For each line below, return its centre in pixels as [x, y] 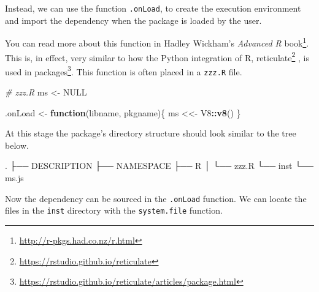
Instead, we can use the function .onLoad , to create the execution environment [153, 8]
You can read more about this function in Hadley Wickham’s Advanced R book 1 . [157, 42]
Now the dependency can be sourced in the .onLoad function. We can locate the [156, 198]
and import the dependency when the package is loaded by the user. [133, 20]
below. [17, 145]
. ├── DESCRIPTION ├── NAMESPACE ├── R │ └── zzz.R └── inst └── [159, 166]
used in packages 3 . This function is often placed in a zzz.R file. [124, 70]
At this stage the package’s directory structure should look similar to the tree [151, 133]
